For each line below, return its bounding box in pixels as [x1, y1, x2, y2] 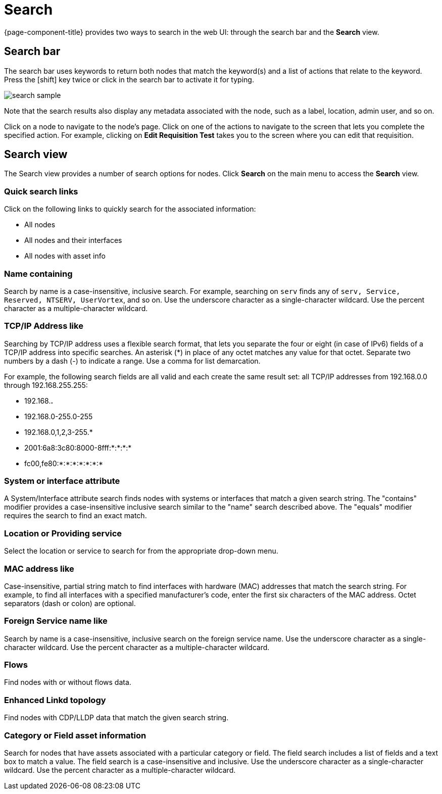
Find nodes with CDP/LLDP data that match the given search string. [4, 713, 229, 722]
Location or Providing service [4, 528, 122, 538]
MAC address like [4, 563, 74, 574]
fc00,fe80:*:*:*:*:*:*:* [24, 459, 103, 468]
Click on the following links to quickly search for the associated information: [4, 205, 256, 214]
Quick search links [4, 186, 78, 196]
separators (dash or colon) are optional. [4, 599, 136, 608]
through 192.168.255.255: [4, 380, 88, 389]
